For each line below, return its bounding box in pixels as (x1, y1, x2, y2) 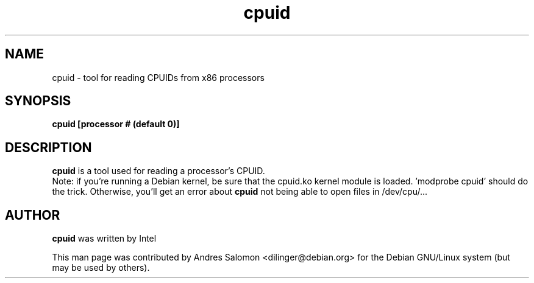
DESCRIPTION (5, 139, 92, 155)
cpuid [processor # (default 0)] (52, 119, 180, 130)
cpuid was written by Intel (52, 233, 157, 244)
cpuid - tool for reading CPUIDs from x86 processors (52, 72, 265, 83)
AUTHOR (5, 207, 60, 223)
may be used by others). (52, 262, 150, 273)
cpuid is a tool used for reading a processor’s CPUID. (52, 166, 265, 176)
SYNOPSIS (5, 93, 71, 109)
